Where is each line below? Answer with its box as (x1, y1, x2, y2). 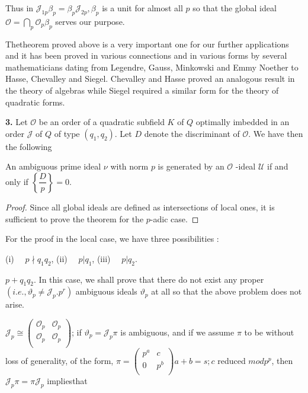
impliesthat (47, 375, 88, 387)
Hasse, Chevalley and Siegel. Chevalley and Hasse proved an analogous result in (5, 72, 295, 85)
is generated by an (158, 160, 224, 172)
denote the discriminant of (144, 127, 240, 139)
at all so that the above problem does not (151, 285, 302, 298)
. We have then (248, 127, 303, 139)
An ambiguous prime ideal (5, 160, 101, 172)
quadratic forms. (5, 95, 65, 108)
